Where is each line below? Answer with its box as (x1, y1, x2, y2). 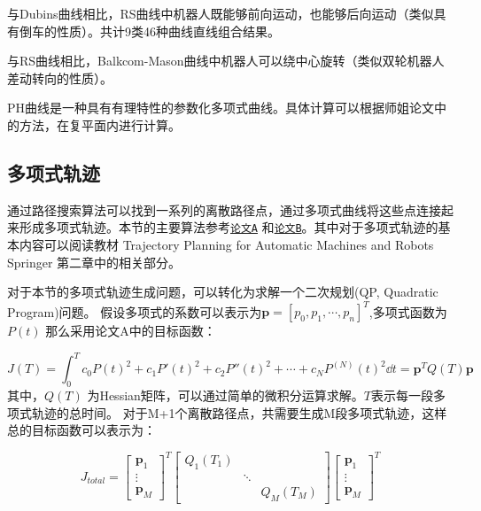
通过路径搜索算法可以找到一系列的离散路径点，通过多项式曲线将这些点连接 (7, 200, 441, 219)
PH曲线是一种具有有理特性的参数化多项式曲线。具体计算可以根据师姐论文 (7, 98, 435, 117)
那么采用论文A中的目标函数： (45, 321, 216, 340)
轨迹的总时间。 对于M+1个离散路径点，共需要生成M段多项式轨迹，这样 (31, 403, 447, 422)
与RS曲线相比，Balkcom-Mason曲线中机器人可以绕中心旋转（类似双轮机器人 (7, 51, 445, 70)
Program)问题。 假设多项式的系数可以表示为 (7, 302, 262, 321)
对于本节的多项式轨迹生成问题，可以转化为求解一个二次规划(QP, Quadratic (7, 283, 438, 301)
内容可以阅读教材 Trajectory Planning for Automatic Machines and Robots (19, 236, 434, 254)
